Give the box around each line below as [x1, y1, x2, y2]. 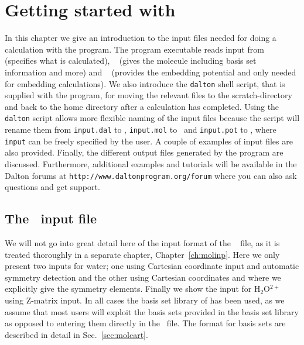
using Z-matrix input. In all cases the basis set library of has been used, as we [5, 294, 285, 306]
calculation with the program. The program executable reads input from [5, 43, 264, 55]
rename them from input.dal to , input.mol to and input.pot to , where [5, 123, 276, 135]
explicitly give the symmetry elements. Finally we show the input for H [5, 282, 261, 295]
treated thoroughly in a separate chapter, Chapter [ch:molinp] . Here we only [5, 248, 280, 260]
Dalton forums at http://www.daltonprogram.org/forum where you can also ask [5, 169, 297, 181]
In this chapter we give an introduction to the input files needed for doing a [5, 32, 276, 44]
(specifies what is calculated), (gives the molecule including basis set [5, 54, 257, 67]
